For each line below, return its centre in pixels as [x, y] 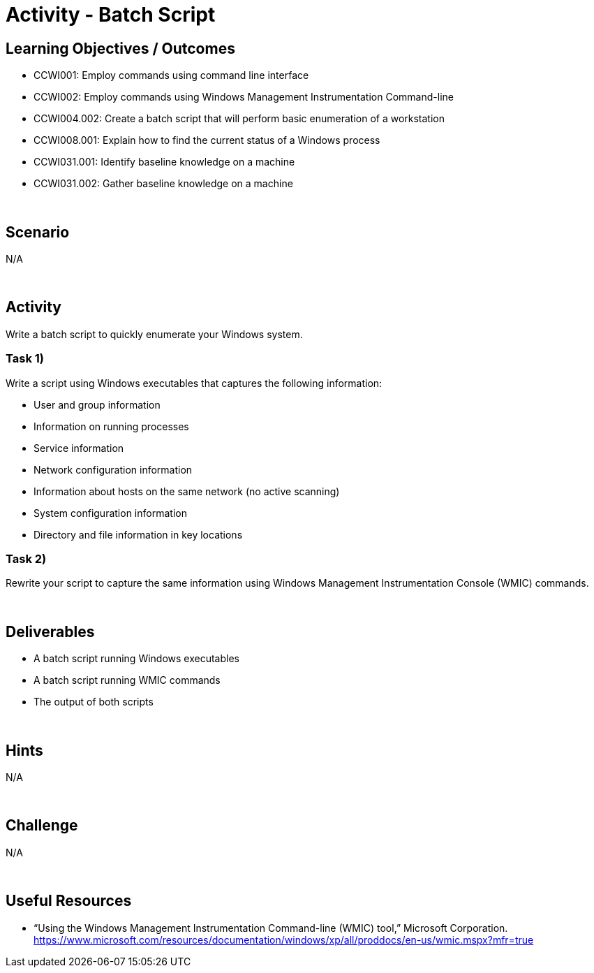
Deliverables [50, 631]
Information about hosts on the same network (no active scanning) [187, 491]
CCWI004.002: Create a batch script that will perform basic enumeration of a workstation [239, 119]
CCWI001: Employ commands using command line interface [171, 75]
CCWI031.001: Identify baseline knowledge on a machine [164, 162]
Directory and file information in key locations [138, 534]
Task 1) [25, 359]
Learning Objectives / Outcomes [120, 48]
